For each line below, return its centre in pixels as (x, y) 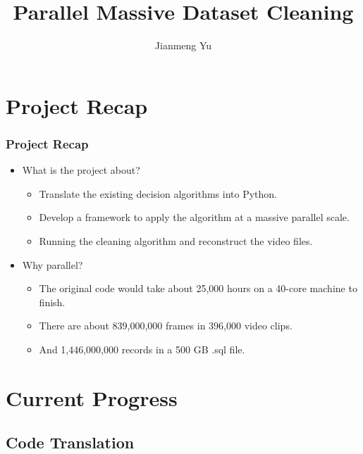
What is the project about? (81, 170)
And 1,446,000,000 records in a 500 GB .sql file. (142, 349)
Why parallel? (53, 264)
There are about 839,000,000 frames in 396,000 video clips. (166, 326)
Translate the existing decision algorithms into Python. (158, 193)
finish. (52, 302)
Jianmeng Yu (183, 45)
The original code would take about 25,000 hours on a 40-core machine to (198, 288)
